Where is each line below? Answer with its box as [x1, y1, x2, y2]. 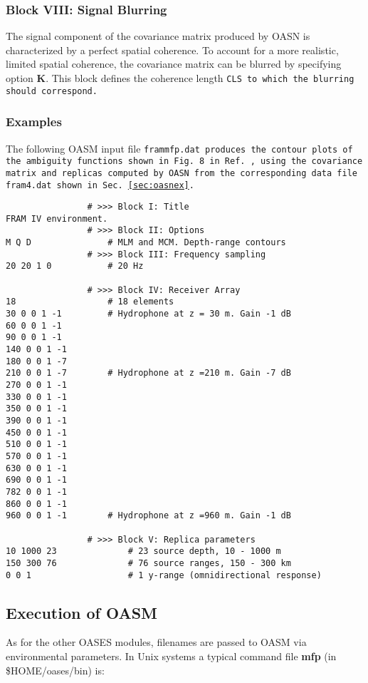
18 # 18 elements [6, 297, 174, 307]
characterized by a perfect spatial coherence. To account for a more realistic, [6, 42, 339, 57]
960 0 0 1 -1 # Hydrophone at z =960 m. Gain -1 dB [6, 510, 291, 521]
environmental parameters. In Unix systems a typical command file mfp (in [6, 648, 337, 663]
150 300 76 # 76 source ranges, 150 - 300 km [6, 558, 291, 568]
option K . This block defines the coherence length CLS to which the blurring [6, 71, 354, 85]
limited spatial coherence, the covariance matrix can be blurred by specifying [6, 56, 342, 71]
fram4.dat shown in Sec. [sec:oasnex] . [6, 180, 194, 190]
